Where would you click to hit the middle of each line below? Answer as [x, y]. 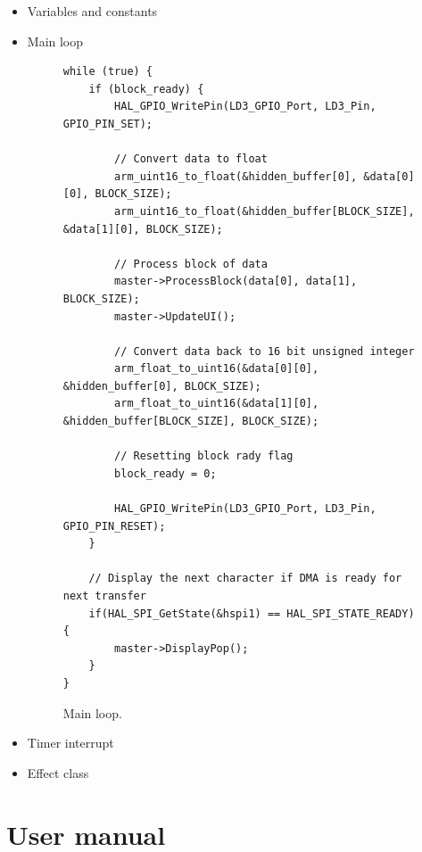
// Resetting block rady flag [204, 456]
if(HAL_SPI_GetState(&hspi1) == [185, 613]
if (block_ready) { [146, 89]
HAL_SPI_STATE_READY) [351, 613]
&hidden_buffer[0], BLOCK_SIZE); [162, 386]
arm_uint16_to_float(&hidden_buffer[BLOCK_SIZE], [265, 211]
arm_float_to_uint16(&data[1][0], [217, 404]
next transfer [104, 596]
